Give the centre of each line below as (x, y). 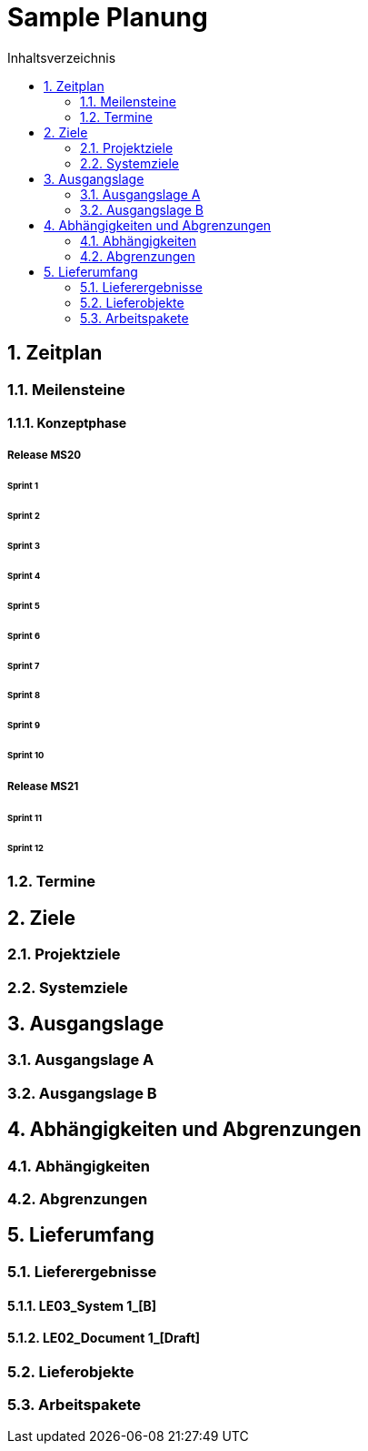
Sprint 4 (24, 575)
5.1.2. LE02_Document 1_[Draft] (104, 1338)
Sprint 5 (24, 605)
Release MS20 (45, 455)
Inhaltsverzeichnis (62, 57)
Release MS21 (43, 786)
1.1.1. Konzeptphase (67, 423)
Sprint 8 (24, 695)
